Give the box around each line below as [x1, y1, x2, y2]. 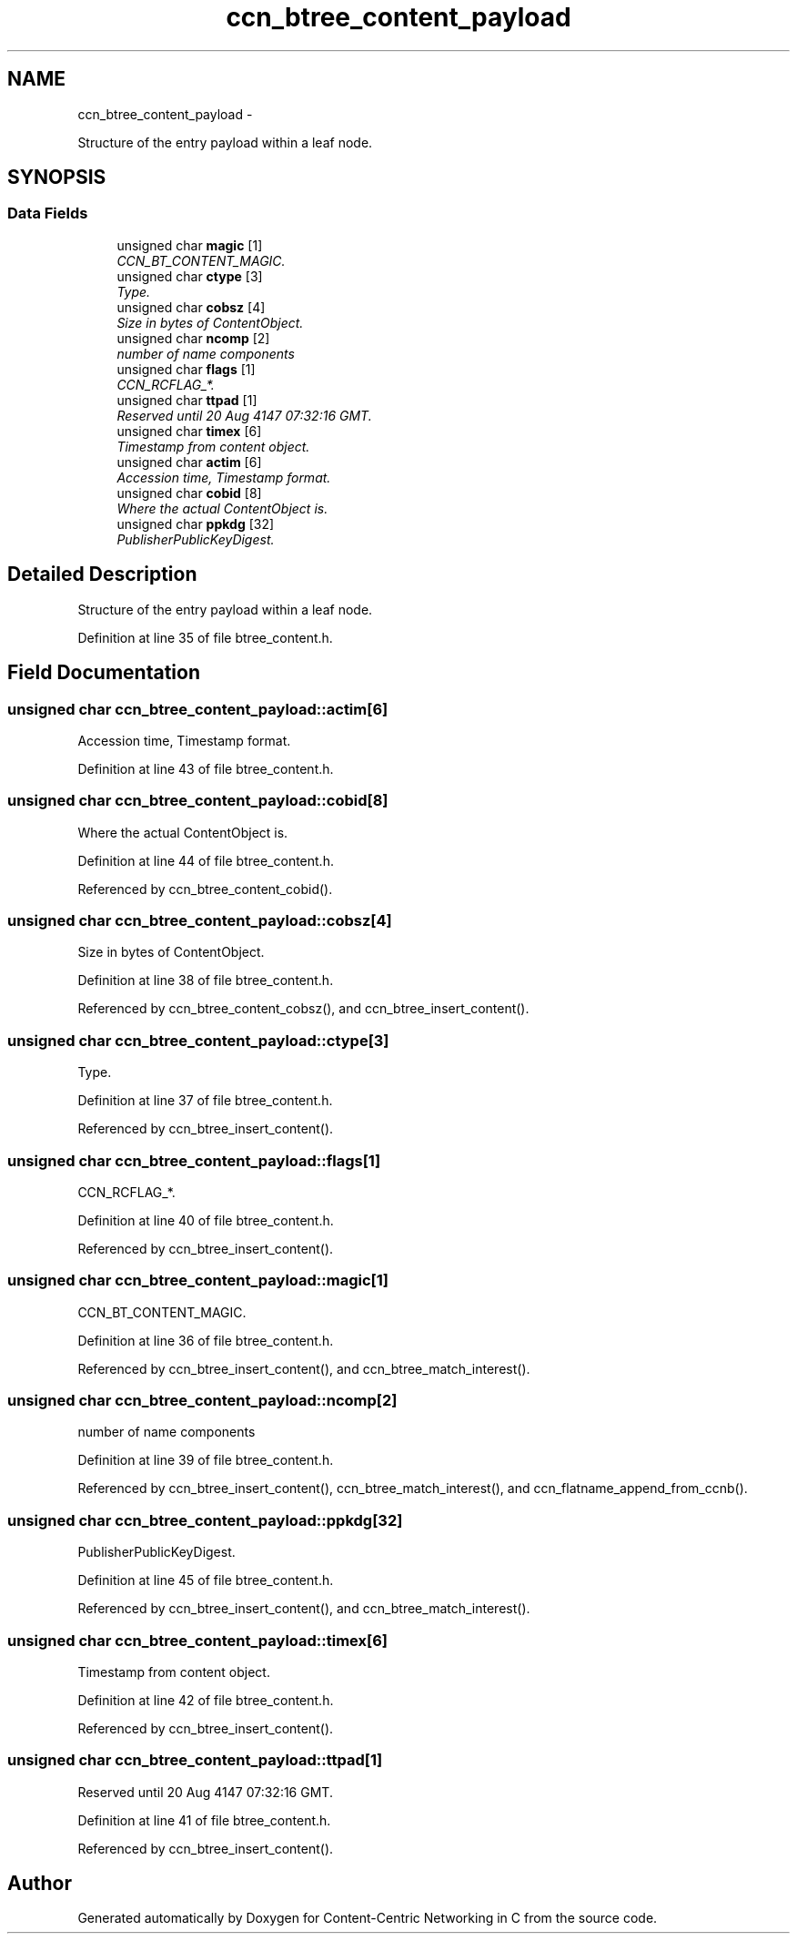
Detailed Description [7, 563, 197, 586]
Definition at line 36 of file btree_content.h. [77, 1332, 334, 1348]
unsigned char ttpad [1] [116, 391, 257, 408]
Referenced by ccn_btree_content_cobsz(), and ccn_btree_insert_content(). [77, 1001, 530, 1017]
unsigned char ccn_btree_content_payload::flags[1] [7, 1151, 381, 1170]
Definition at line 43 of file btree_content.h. [77, 760, 334, 777]
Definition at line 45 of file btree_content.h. [77, 1572, 334, 1589]
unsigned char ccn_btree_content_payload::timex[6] [7, 1631, 388, 1650]
